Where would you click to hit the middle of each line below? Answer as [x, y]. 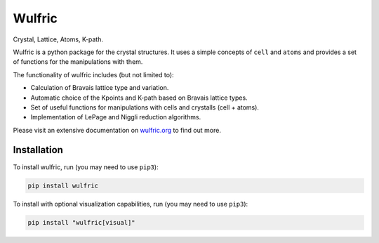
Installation [38, 150]
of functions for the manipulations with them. [78, 62]
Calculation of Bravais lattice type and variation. [100, 88]
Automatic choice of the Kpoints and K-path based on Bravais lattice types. [139, 98]
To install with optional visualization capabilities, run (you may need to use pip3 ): [131, 204]
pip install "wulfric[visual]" [82, 222]
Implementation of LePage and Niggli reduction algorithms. [116, 117]
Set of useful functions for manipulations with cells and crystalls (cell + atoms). [145, 107]
